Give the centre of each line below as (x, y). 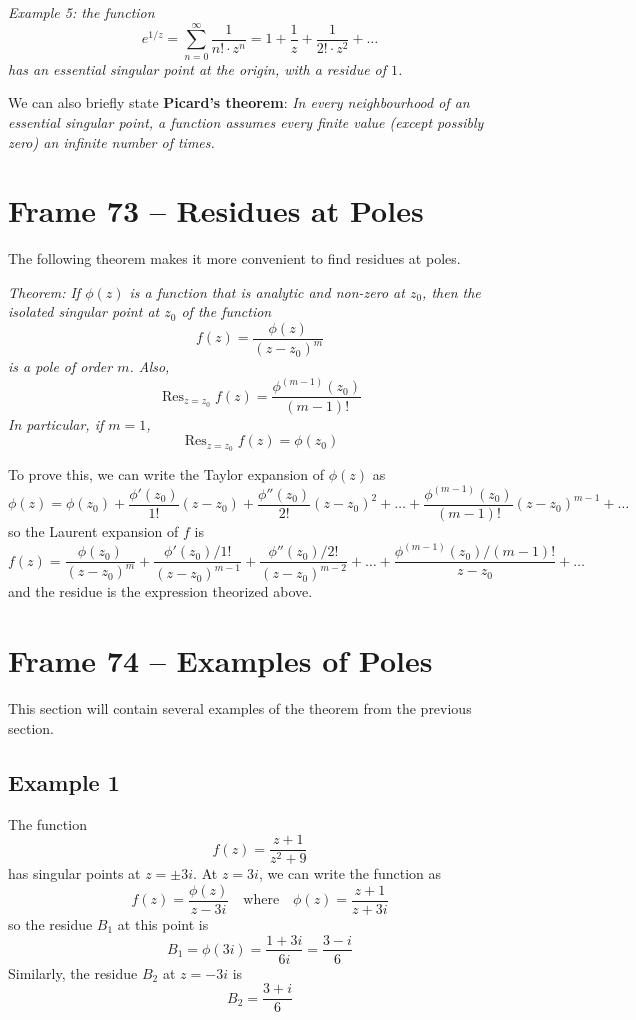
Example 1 (64, 781)
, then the (451, 291)
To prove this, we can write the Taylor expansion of (166, 473)
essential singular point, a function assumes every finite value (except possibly (246, 121)
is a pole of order (60, 366)
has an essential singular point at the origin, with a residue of (197, 68)
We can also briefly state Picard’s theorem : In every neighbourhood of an (239, 102)
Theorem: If (44, 291)
